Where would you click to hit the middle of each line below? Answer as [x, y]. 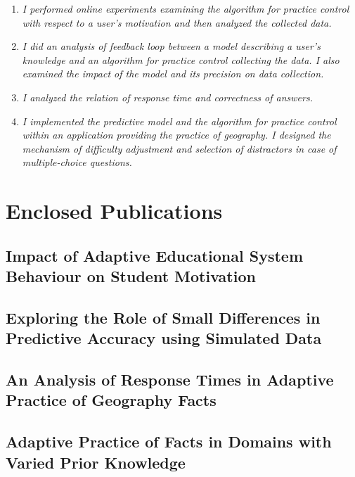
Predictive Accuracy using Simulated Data [164, 338]
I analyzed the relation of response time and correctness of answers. [167, 97]
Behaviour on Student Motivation [131, 276]
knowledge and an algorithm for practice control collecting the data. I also [181, 59]
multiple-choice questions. [77, 162]
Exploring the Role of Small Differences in [163, 317]
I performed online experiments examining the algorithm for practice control [186, 8]
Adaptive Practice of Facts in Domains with [169, 441]
